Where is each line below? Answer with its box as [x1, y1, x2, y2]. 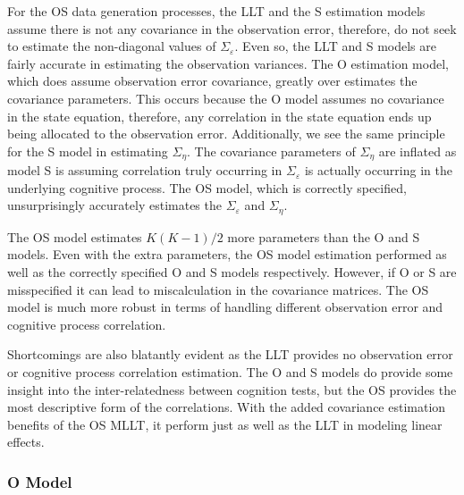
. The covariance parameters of [187, 141, 356, 160]
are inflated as [378, 141, 457, 160]
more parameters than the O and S [227, 227, 420, 246]
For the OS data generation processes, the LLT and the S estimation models [7, 2, 426, 20]
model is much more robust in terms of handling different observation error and [7, 298, 443, 316]
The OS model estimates [7, 227, 142, 246]
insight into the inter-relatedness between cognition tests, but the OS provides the [7, 380, 457, 399]
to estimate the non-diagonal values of [7, 37, 216, 55]
